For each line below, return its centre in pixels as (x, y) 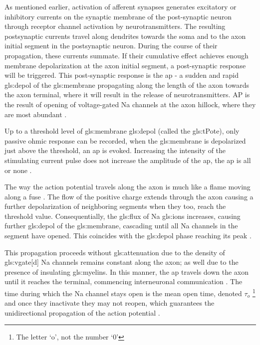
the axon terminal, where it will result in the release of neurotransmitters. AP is (127, 94)
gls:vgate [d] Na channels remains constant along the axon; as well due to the (122, 262)
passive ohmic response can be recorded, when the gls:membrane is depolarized (125, 140)
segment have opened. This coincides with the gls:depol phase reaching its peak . (128, 236)
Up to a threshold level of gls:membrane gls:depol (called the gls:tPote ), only (122, 131)
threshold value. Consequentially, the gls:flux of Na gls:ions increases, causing (123, 216)
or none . (18, 170)
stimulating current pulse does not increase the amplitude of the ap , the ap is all (128, 160)
